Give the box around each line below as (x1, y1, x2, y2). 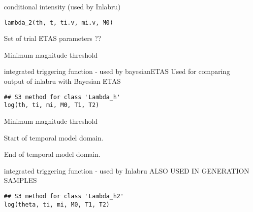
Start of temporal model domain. (4, 132, 103, 142)
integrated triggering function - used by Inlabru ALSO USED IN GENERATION (4, 165, 250, 176)
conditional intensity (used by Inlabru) (4, 1, 121, 11)
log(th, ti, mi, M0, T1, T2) (4, 102, 99, 109)
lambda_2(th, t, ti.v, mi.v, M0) (4, 19, 113, 26)
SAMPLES (4, 175, 37, 185)
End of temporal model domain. (4, 149, 100, 159)
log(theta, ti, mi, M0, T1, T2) (4, 201, 110, 208)
